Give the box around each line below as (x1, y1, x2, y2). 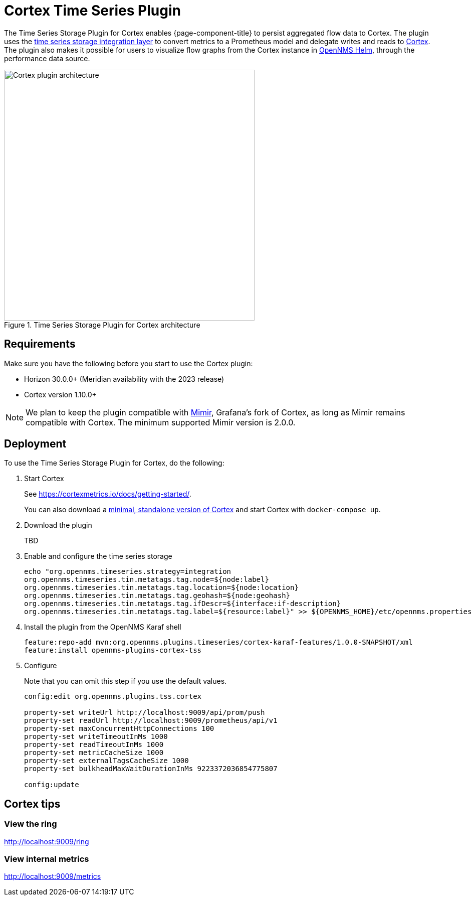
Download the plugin (24, 521, 92, 530)
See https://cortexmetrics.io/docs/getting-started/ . (24, 490, 191, 499)
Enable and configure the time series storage (24, 552, 172, 561)
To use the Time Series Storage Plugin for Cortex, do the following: (4, 459, 224, 468)
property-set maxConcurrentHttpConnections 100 (24, 724, 214, 733)
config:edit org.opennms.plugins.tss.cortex (24, 692, 202, 701)
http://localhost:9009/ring (4, 837, 89, 846)
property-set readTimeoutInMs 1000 (24, 740, 164, 749)
